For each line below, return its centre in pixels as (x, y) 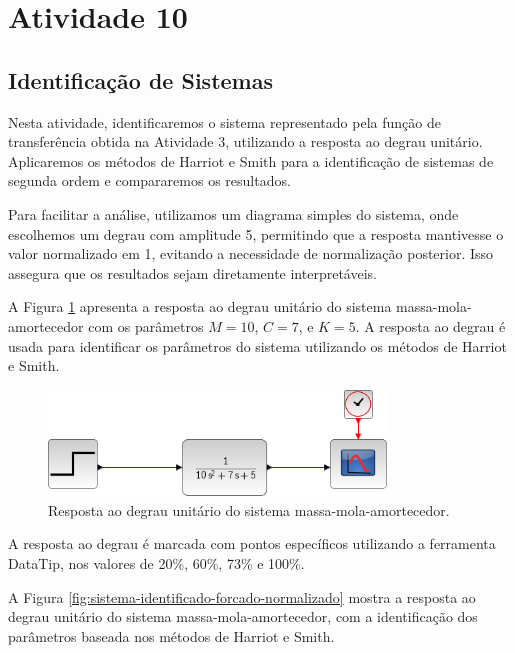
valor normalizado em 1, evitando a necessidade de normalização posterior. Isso (251, 253)
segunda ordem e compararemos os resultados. (149, 180)
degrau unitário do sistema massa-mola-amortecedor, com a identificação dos (243, 616)
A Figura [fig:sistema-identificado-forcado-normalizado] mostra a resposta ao (242, 596)
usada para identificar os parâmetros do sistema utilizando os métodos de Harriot (257, 345)
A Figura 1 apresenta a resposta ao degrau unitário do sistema (200, 306)
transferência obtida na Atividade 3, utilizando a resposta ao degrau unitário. (245, 141)
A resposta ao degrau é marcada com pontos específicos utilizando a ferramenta (252, 543)
